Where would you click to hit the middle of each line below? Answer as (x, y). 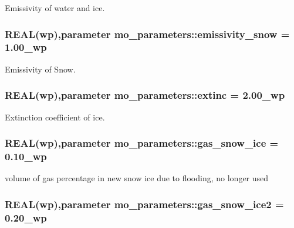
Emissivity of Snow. (40, 69)
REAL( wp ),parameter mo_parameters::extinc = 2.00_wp (145, 95)
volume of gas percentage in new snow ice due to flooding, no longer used (137, 178)
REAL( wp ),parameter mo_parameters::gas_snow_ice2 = (144, 204)
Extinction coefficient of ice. (55, 117)
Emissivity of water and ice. (55, 8)
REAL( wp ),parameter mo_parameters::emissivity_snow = (147, 34)
